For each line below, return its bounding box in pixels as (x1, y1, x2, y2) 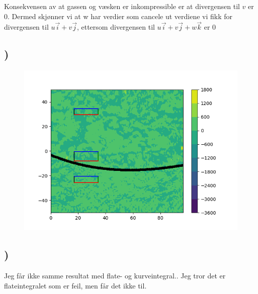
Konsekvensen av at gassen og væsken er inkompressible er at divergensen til (4, 1, 240, 11)
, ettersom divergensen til (76, 22, 155, 32)
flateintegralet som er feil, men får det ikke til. (4, 280, 147, 290)
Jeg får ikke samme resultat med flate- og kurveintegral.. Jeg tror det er (4, 270, 226, 280)
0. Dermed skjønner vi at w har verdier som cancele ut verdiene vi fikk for (4, 11, 233, 21)
